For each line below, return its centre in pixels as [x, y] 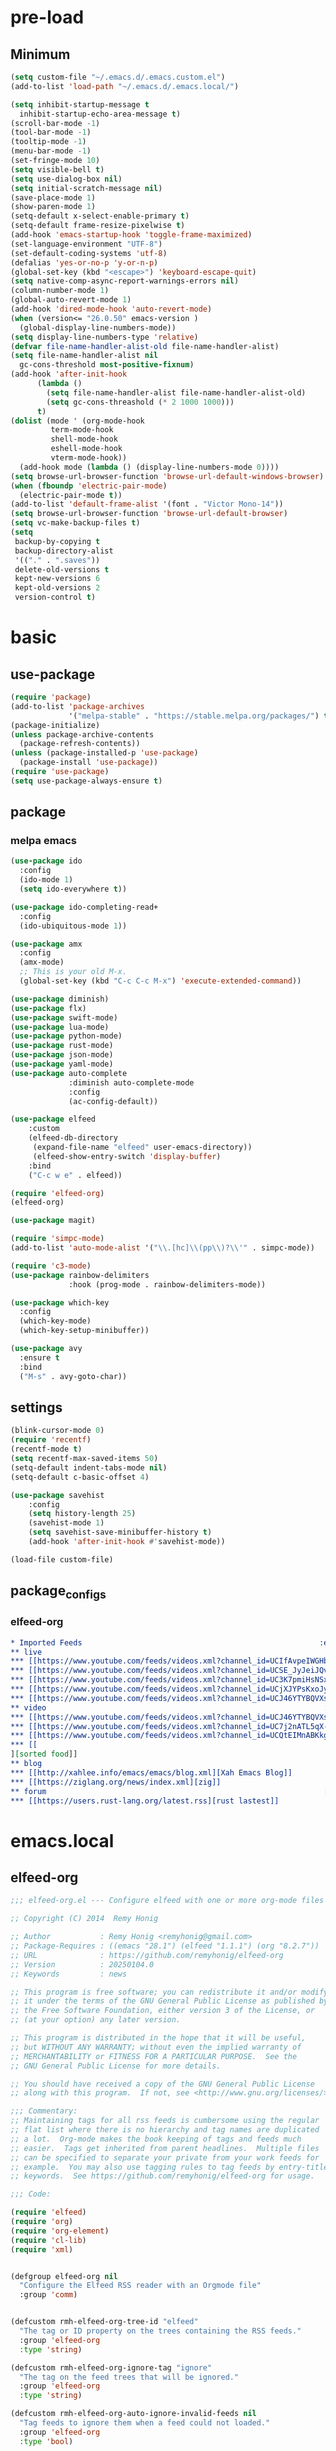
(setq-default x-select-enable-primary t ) [100, 216]
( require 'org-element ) [60, 2231]
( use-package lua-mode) [60, 1027]
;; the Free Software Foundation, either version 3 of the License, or [162, 2011]
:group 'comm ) [48, 2295]
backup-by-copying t [57, 541]
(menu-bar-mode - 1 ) [51, 151]
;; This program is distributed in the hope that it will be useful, [158, 2038]
